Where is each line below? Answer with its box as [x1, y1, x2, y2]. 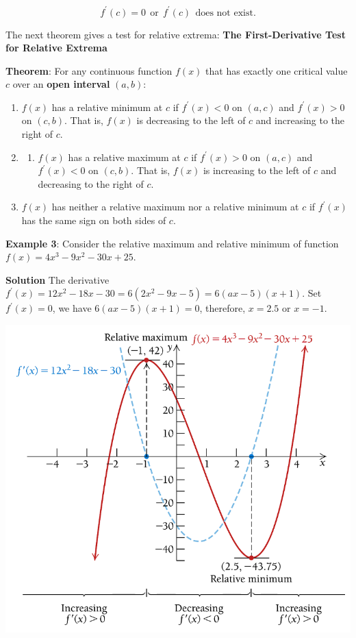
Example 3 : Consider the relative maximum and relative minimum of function [5, 236, 339, 250]
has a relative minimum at [51, 99, 163, 114]
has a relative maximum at [68, 149, 181, 164]
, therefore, [199, 301, 246, 315]
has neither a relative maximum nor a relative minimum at [51, 199, 299, 214]
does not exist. [195, 8, 256, 18]
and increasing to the [255, 113, 345, 127]
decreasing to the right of [38, 176, 144, 191]
